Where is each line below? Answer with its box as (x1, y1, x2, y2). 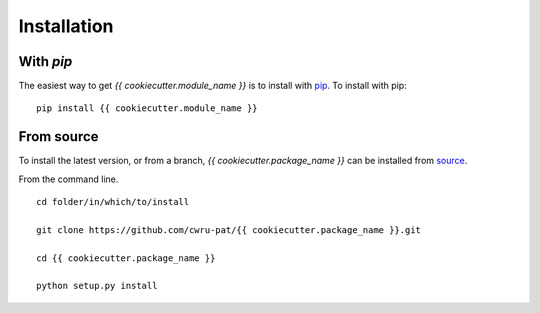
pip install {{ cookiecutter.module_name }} (36, 103, 259, 114)
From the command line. (18, 173, 119, 185)
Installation (18, 15, 114, 37)
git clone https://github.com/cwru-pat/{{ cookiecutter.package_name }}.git (36, 224, 422, 235)
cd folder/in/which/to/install (36, 196, 190, 208)
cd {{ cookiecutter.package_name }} (36, 252, 216, 264)
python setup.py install (36, 280, 158, 292)
